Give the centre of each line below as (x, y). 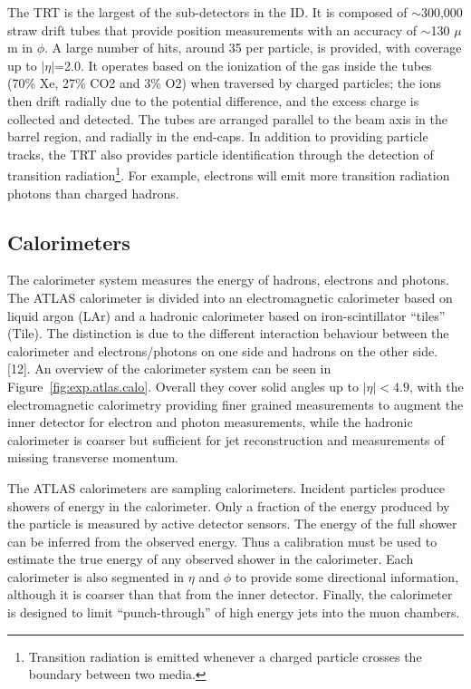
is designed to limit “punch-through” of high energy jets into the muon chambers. (234, 612)
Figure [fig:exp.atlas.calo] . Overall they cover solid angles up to (183, 386)
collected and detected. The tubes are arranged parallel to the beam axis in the (228, 118)
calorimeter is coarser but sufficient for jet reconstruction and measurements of (226, 439)
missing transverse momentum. (93, 457)
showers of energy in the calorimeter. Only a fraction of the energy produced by (229, 505)
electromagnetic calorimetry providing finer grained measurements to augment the (235, 404)
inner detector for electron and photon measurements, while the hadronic (210, 422)
